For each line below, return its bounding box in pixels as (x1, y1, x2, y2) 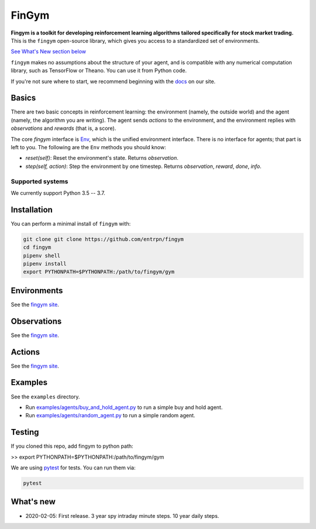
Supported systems (11, 177, 68, 186)
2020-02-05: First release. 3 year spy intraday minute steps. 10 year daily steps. (25, 512, 219, 519)
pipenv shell (23, 252, 61, 259)
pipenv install (23, 260, 67, 267)
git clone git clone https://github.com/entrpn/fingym (23, 236, 184, 242)
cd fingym (23, 244, 51, 251)
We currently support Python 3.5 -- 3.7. (11, 189, 105, 196)
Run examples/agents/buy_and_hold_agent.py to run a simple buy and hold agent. (25, 404, 223, 411)
